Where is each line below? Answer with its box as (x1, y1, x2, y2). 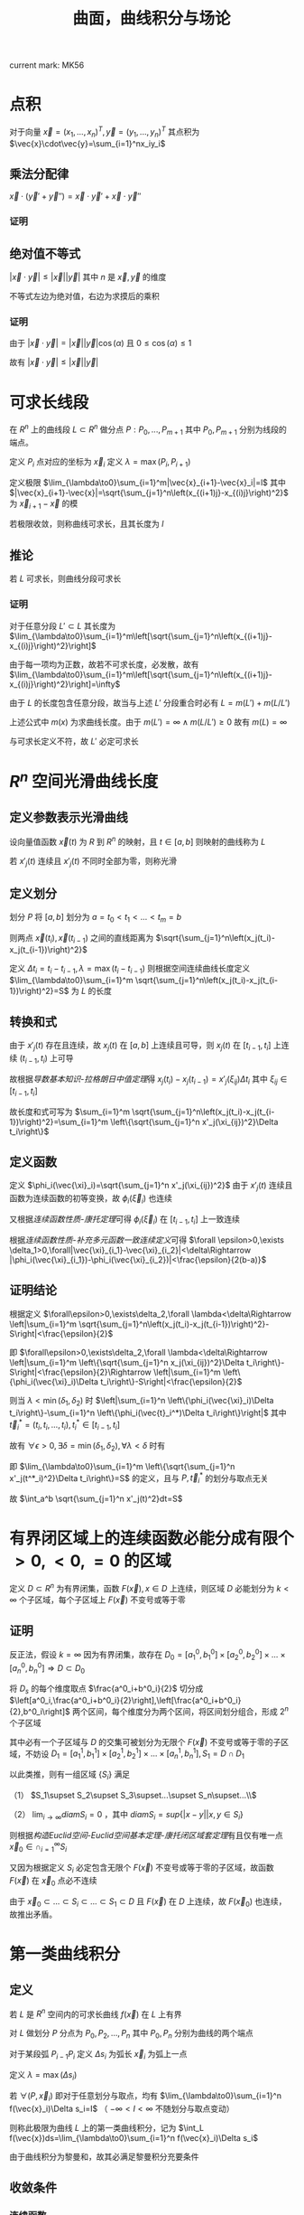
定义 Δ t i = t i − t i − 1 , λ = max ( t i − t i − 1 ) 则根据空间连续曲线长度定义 (9, 962, 251, 976)
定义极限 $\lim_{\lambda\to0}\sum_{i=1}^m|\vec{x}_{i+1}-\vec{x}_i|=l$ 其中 (9, 476, 286, 488)
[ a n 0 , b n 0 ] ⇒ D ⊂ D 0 (9, 1660, 86, 1675)
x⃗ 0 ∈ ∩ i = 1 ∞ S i (9, 1840, 68, 1854)
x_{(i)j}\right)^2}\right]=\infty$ (9, 679, 121, 690)
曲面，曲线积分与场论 (71, 8, 231, 29)
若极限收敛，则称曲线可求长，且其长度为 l (9, 519, 164, 530)
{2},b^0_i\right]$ (9, 1705, 70, 1717)
